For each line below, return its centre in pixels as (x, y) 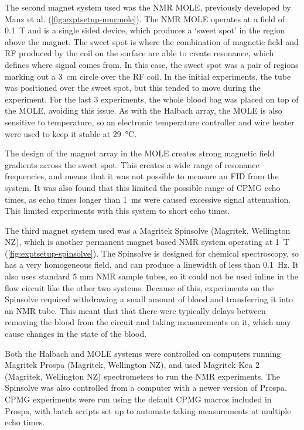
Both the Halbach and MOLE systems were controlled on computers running (143, 353)
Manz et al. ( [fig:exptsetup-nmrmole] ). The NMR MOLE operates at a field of (145, 18)
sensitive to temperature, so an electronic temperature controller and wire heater (150, 122)
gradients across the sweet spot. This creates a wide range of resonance (132, 164)
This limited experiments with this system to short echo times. (117, 211)
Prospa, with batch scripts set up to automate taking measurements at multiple (148, 410)
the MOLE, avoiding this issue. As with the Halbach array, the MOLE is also (144, 110)
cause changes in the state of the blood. (76, 334)
